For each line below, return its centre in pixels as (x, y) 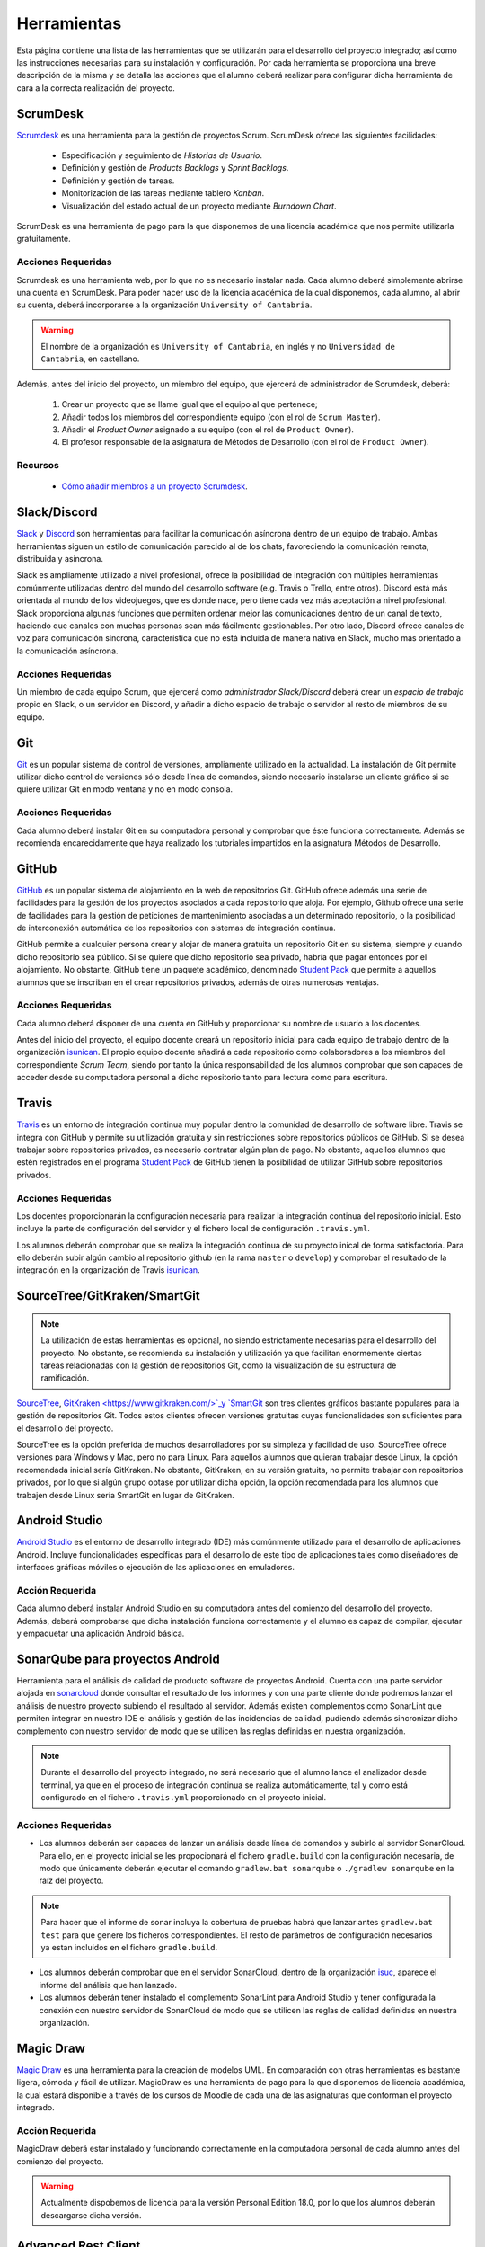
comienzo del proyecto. (60, 2161)
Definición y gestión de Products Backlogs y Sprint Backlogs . (175, 168)
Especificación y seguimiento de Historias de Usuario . (162, 155)
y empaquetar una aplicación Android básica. (101, 1634)
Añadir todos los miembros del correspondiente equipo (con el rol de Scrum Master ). (221, 417)
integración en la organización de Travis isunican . (109, 1270)
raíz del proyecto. (71, 1881)
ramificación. (65, 1378)
